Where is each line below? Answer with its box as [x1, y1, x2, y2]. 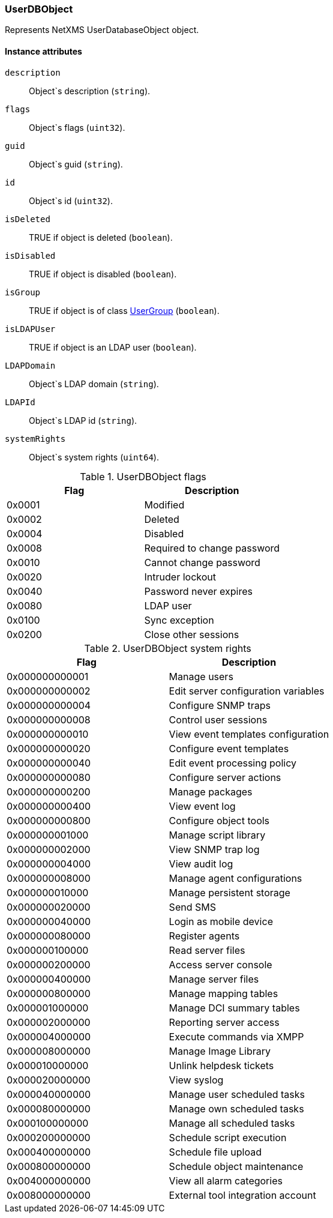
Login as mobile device [169, 915, 273, 927]
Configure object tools [169, 814, 270, 827]
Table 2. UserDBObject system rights [84, 642, 251, 654]
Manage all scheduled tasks [169, 1117, 295, 1129]
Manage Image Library [169, 1045, 271, 1057]
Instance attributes [5, 46, 82, 56]
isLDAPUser [5, 324, 56, 334]
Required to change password [144, 541, 280, 554]
